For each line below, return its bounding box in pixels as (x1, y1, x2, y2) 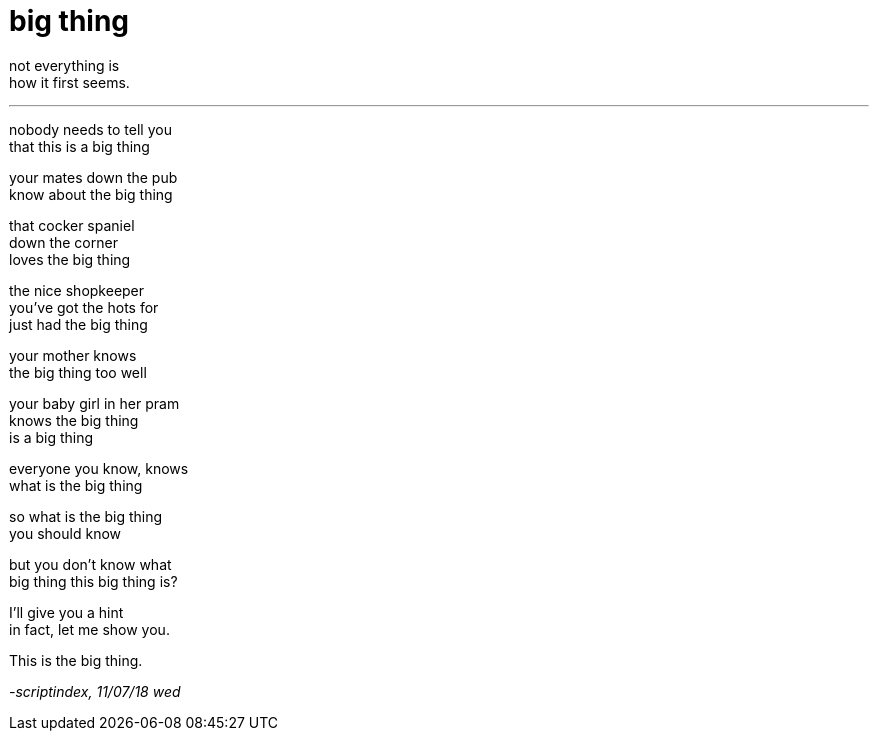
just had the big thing (9, 315, 148, 333)
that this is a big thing (9, 137, 150, 155)
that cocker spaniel (9, 216, 135, 234)
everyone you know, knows (9, 459, 189, 477)
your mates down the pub (9, 168, 178, 186)
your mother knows (9, 346, 137, 364)
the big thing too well (9, 363, 147, 381)
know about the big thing (9, 185, 173, 203)
